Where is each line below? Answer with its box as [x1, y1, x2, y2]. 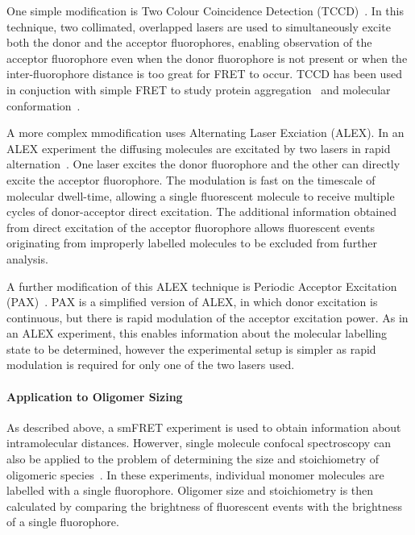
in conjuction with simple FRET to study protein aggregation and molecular [6, 81, 391, 97]
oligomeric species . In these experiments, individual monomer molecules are [6, 466, 384, 483]
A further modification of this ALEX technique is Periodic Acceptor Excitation [6, 277, 397, 294]
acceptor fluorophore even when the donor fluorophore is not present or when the [6, 49, 408, 66]
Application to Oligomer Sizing [6, 388, 183, 404]
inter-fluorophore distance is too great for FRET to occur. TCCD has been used [6, 65, 402, 82]
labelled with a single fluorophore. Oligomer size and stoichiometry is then [6, 482, 374, 499]
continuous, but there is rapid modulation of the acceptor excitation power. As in [6, 309, 409, 326]
